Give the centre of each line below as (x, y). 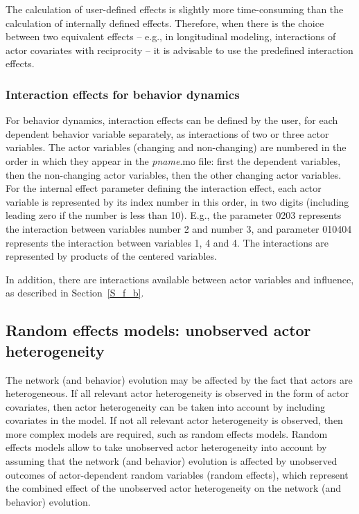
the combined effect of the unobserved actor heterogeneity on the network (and (173, 488)
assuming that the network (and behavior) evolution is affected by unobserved (172, 461)
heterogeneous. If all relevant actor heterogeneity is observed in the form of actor (177, 393)
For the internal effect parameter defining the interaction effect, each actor (164, 188)
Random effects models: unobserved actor (158, 330)
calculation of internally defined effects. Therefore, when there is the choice (165, 23)
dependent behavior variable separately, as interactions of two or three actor (167, 133)
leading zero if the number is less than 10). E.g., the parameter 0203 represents (174, 215)
